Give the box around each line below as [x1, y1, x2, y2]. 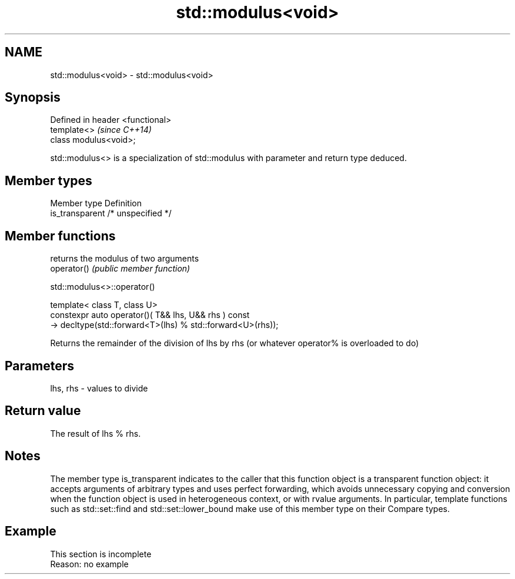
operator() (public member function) [50, 263, 190, 274]
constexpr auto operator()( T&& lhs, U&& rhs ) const [50, 310, 250, 320]
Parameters [5, 358, 74, 373]
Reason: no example [50, 558, 129, 569]
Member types [5, 173, 92, 188]
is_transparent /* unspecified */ [50, 208, 172, 219]
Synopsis [5, 90, 61, 105]
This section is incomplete [50, 548, 152, 559]
